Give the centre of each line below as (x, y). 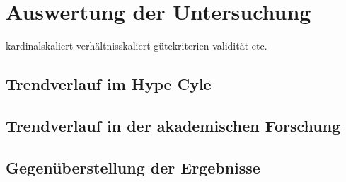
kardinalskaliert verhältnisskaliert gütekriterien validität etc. (137, 46)
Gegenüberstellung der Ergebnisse (133, 167)
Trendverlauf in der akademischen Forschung (173, 125)
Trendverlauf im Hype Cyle (109, 84)
